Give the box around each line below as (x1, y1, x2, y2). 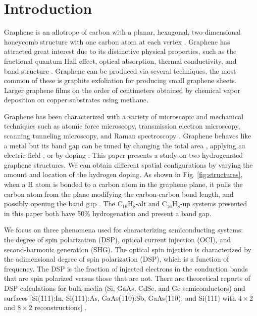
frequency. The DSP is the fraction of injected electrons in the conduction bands (4, 263, 248, 273)
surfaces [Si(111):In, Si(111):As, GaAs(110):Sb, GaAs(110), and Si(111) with (4, 292, 236, 303)
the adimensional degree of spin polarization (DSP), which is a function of (4, 254, 229, 264)
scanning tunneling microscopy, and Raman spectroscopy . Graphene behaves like (4, 131, 251, 141)
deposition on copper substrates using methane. (4, 94, 149, 105)
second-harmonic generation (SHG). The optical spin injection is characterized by (4, 244, 252, 254)
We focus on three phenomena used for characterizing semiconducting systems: (4, 225, 243, 235)
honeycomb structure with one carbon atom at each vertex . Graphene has (4, 36, 230, 46)
